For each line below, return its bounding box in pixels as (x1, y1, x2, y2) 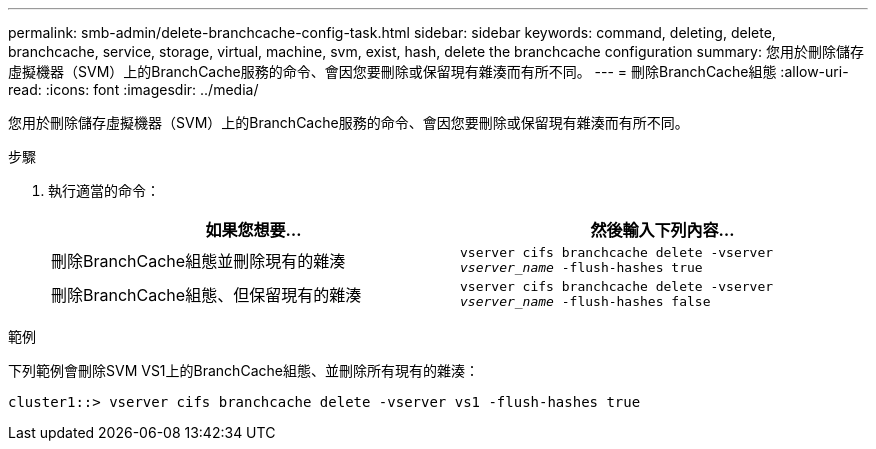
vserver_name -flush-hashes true (460, 260, 703, 275)
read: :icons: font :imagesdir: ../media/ (8, 81, 259, 98)
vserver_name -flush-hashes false (460, 294, 711, 309)
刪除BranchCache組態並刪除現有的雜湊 (51, 251, 346, 271)
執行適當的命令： (48, 182, 160, 199)
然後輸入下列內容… (590, 220, 735, 240)
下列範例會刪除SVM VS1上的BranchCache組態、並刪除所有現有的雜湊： (8, 362, 479, 379)
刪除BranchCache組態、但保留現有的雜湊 (51, 285, 362, 305)
